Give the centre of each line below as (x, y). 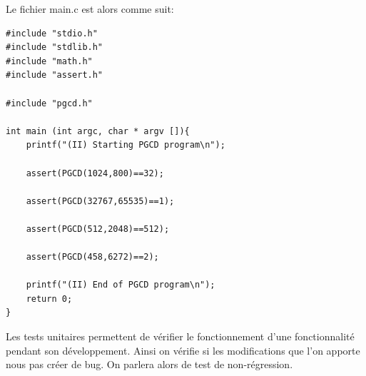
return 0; (49, 299)
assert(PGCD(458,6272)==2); (92, 257)
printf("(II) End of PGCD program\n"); (121, 285)
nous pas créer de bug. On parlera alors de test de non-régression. (149, 364)
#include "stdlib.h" (55, 47)
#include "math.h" (49, 61)
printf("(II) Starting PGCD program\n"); (126, 145)
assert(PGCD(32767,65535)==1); (100, 201)
